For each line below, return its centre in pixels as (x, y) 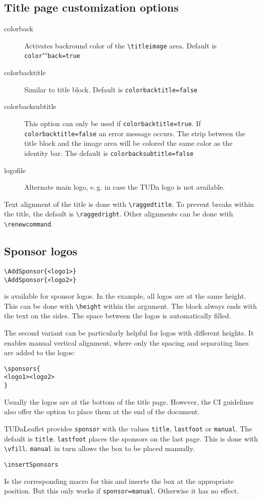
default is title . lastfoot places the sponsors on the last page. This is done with (131, 438)
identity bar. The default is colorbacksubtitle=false (109, 153)
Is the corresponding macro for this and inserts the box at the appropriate (119, 481)
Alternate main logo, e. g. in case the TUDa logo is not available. (125, 187)
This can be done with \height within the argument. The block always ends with (130, 306)
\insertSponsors (31, 464)
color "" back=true (52, 55)
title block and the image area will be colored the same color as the (128, 143)
